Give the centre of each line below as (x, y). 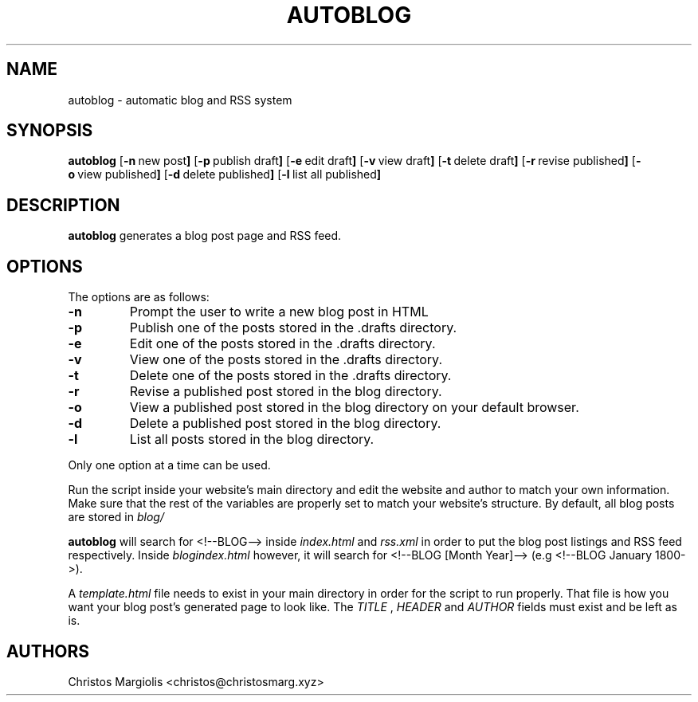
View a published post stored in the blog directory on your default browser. (354, 408)
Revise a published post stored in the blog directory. (286, 392)
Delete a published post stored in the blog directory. (285, 424)
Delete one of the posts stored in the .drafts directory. (290, 376)
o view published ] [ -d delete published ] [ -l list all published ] (225, 175)
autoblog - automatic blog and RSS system (180, 100)
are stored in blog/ (116, 517)
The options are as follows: (139, 297)
